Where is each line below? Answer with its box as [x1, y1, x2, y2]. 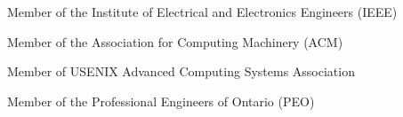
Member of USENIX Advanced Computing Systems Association [7, 62, 355, 81]
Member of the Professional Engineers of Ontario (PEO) [7, 91, 315, 110]
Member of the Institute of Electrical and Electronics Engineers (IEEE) [7, 3, 398, 20]
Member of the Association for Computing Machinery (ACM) [7, 32, 343, 51]
